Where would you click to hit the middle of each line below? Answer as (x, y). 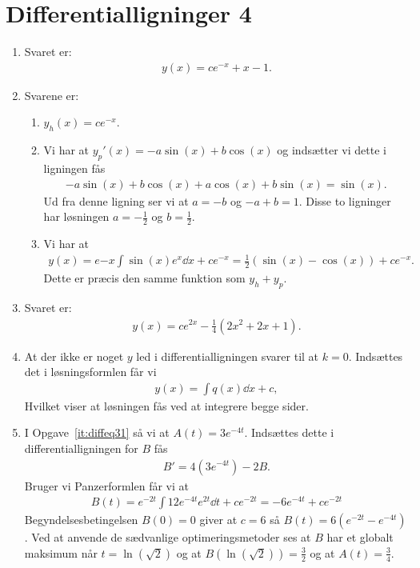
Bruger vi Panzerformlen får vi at (106, 485)
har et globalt (360, 537)
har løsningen (76, 216)
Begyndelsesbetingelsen (81, 520)
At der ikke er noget (74, 356)
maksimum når (61, 552)
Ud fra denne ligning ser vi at (116, 200)
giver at (218, 520)
